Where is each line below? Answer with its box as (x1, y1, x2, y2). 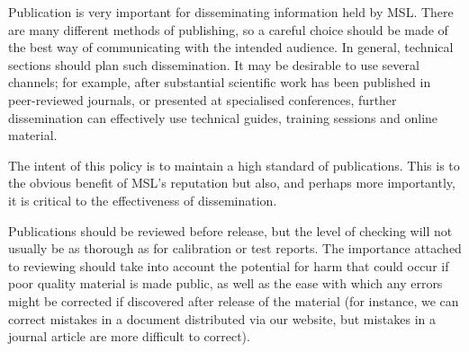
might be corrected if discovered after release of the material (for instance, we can (8, 291, 459, 310)
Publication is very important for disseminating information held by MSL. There (8, 3, 454, 21)
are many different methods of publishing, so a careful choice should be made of (8, 20, 448, 39)
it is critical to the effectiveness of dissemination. (8, 190, 277, 209)
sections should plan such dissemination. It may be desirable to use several (8, 55, 419, 74)
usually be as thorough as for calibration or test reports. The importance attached (8, 239, 462, 258)
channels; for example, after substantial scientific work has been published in (8, 73, 431, 92)
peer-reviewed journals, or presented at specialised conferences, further (8, 90, 397, 109)
